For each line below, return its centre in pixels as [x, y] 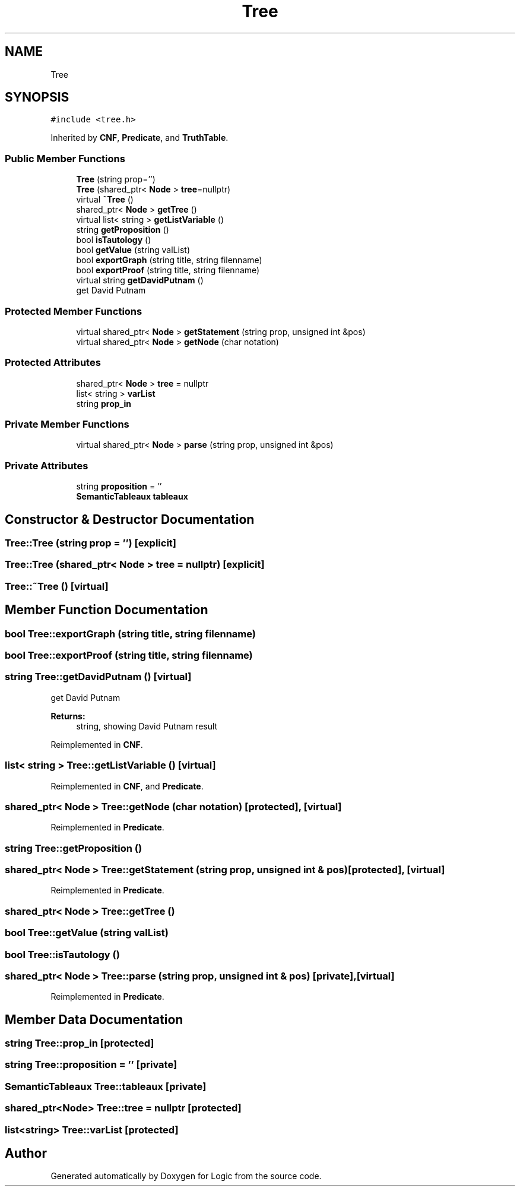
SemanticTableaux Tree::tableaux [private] [106, 1086]
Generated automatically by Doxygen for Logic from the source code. [186, 1176]
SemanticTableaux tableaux [132, 497]
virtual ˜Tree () [105, 200]
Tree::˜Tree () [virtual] [57, 586]
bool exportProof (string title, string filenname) [168, 270]
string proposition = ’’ [119, 486]
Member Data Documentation [94, 1019]
